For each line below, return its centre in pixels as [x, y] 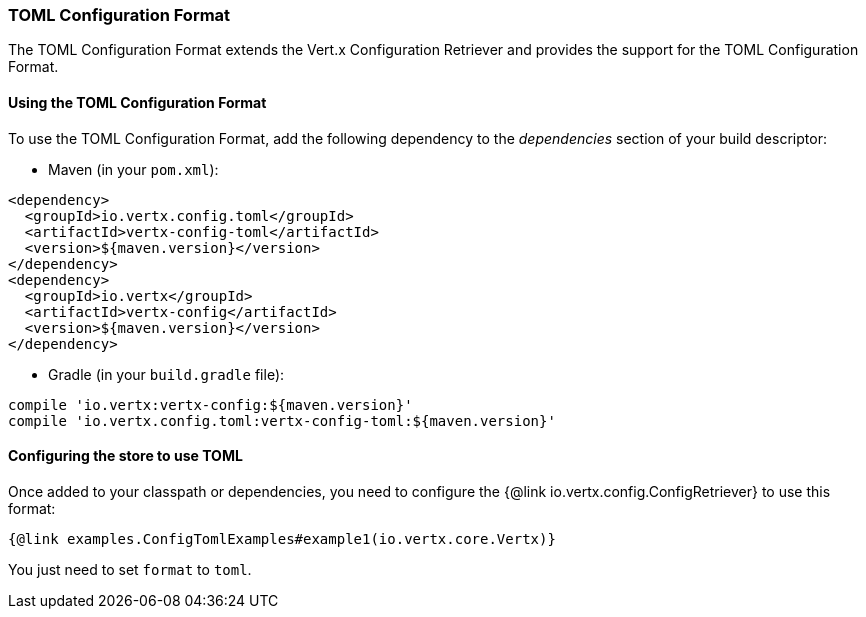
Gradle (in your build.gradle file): [166, 374]
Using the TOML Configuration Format [137, 102]
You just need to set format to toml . [130, 569]
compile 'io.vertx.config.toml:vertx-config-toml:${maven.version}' [282, 420]
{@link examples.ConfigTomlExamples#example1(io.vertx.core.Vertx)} [282, 538]
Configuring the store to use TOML [125, 456]
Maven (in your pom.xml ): [133, 169]
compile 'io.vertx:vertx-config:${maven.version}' [210, 404]
